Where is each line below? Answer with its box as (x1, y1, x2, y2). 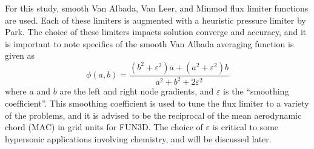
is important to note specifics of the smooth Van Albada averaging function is (5, 37, 294, 50)
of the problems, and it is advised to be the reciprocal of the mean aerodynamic (5, 108, 302, 121)
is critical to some (212, 121, 279, 133)
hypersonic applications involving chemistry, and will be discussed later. (5, 132, 272, 145)
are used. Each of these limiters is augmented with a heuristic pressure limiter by (5, 13, 306, 26)
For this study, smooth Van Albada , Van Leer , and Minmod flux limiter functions (5, 2, 309, 14)
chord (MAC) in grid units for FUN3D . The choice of (5, 121, 203, 133)
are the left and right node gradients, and (59, 85, 214, 98)
